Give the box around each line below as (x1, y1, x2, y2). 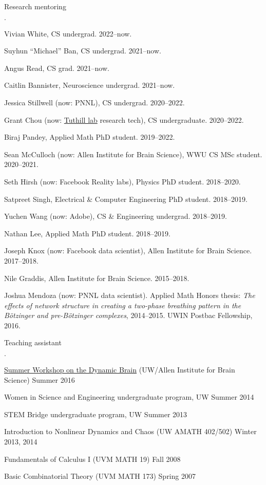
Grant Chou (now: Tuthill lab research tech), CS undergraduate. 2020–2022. (4, 114, 244, 125)
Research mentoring (4, 1, 66, 11)
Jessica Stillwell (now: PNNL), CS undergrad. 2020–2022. (4, 97, 185, 107)
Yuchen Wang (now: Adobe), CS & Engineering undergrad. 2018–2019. (4, 211, 227, 221)
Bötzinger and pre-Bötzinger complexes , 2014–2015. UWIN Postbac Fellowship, (4, 310, 253, 321)
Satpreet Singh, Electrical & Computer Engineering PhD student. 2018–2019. (4, 193, 248, 204)
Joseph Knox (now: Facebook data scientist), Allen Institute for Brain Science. (4, 245, 252, 256)
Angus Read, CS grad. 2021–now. (4, 62, 109, 73)
